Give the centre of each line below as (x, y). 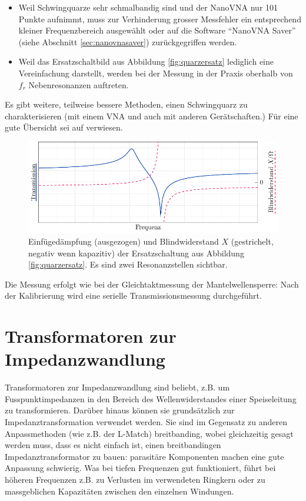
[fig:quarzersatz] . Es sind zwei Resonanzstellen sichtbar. (128, 264)
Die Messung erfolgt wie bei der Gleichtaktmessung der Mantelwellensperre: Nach (152, 284)
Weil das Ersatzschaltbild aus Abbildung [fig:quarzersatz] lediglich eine (146, 61)
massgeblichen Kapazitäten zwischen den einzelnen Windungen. (119, 491)
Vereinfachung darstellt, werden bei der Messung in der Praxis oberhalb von (156, 73)
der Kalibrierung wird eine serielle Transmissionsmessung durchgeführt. (133, 295)
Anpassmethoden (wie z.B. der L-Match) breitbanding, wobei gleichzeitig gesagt (149, 433)
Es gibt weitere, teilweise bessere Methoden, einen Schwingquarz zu (126, 104)
